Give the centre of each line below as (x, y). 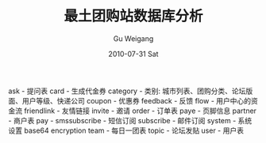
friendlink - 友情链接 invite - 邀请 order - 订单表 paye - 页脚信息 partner (140, 111)
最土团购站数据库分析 (133, 16)
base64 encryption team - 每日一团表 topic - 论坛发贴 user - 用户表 (134, 130)
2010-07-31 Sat (133, 54)
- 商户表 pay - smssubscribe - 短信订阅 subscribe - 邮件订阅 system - (122, 120)
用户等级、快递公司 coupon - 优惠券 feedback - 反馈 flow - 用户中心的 (137, 100)
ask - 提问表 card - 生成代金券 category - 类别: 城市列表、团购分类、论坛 (127, 91)
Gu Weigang (133, 38)
